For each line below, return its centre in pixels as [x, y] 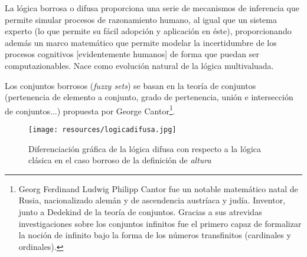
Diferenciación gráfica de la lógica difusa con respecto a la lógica [145, 148]
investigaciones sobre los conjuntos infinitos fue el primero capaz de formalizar [160, 223]
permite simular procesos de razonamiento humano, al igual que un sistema [141, 19]
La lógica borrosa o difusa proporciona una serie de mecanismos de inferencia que [152, 8]
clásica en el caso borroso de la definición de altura [120, 160]
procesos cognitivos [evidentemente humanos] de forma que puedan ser [132, 54]
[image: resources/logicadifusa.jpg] [102, 130]
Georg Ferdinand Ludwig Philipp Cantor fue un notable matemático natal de [158, 188]
